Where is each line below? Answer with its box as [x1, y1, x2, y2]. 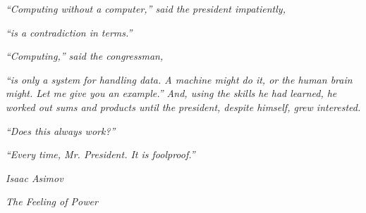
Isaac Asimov [6, 170, 63, 185]
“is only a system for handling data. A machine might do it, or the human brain [6, 72, 353, 86]
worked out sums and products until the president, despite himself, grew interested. [6, 99, 361, 114]
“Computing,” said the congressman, [6, 49, 164, 63]
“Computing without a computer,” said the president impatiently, [6, 1, 286, 15]
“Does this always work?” [6, 123, 116, 138]
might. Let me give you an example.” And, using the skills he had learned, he [6, 86, 337, 101]
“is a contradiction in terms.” [6, 25, 133, 39]
